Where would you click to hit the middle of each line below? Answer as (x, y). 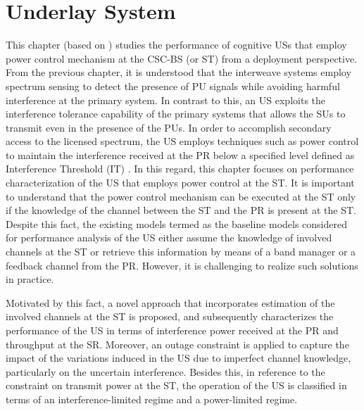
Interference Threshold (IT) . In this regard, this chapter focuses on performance (180, 169)
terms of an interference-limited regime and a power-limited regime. (152, 399)
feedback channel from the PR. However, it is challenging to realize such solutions (182, 265)
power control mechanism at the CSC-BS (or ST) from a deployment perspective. (182, 58)
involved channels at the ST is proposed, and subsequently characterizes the (170, 316)
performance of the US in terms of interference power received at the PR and (172, 330)
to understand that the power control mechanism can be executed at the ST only (181, 196)
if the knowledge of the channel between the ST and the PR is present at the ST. (181, 210)
